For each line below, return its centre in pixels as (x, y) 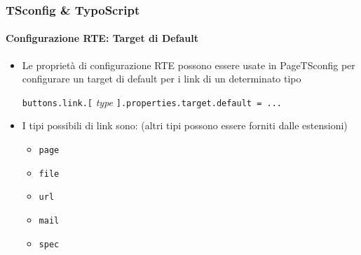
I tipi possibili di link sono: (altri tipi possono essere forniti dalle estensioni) (185, 125)
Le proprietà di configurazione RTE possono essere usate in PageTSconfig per (189, 65)
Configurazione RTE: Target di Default (102, 38)
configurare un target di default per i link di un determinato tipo (162, 79)
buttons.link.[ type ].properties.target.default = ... (152, 102)
